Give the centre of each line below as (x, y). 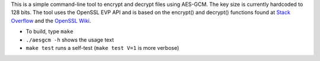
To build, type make (49, 32)
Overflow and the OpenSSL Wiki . (51, 21)
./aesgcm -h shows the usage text (70, 40)
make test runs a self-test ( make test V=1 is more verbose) (103, 48)
